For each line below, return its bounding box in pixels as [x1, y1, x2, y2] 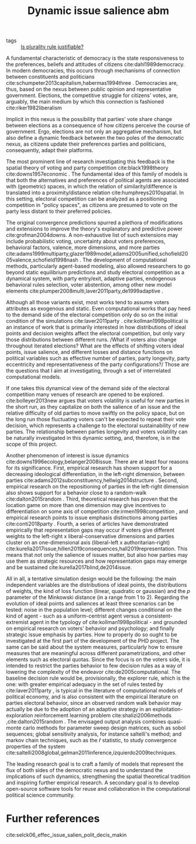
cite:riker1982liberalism [6, 104, 63, 112]
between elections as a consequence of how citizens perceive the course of [6, 122, 190, 129]
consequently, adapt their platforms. [6, 147, 94, 154]
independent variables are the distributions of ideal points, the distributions [6, 581, 187, 588]
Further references [6, 812, 100, 825]
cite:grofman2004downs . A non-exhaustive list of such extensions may [6, 232, 178, 239]
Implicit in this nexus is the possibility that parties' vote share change [6, 116, 173, 123]
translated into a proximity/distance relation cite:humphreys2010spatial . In [6, 189, 184, 197]
